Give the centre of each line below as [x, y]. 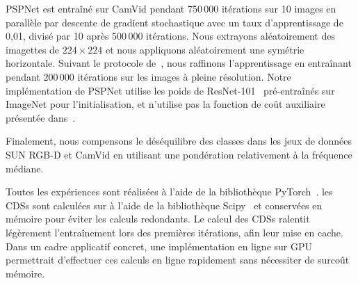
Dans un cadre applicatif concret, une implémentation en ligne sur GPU [159, 246]
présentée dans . [41, 117]
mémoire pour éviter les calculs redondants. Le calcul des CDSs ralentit [158, 219]
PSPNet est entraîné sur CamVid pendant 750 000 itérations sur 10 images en [171, 8]
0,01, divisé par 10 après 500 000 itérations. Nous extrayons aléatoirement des [170, 36]
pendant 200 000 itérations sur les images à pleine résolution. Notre [148, 76]
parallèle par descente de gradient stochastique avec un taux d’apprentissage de [174, 22]
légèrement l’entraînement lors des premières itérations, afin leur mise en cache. [174, 232]
